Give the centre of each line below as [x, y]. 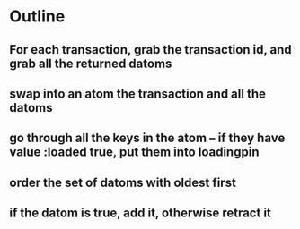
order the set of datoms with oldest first [123, 182]
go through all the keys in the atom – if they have [147, 138]
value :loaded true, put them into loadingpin [134, 153]
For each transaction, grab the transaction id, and [150, 50]
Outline [37, 17]
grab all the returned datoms [91, 63]
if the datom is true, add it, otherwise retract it [141, 213]
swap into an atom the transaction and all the [138, 93]
